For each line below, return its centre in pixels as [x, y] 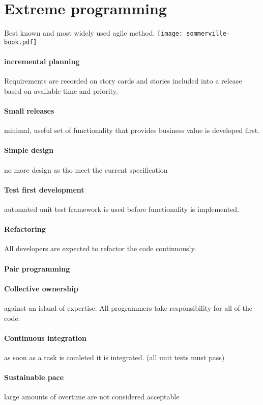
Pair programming [37, 268]
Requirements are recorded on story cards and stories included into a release [123, 81]
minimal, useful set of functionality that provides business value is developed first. [132, 130]
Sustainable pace [34, 377]
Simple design [29, 150]
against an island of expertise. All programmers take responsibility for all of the [128, 307]
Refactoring [25, 229]
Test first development [44, 189]
